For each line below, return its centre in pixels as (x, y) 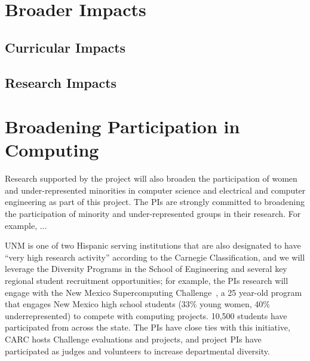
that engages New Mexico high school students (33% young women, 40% (137, 304)
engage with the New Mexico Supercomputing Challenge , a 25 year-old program (154, 292)
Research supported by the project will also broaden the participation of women (151, 178)
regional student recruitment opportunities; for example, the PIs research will (147, 280)
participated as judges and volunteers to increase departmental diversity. (137, 351)
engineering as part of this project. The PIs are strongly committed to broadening (155, 202)
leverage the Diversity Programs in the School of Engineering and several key (146, 269)
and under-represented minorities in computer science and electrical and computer (155, 190)
